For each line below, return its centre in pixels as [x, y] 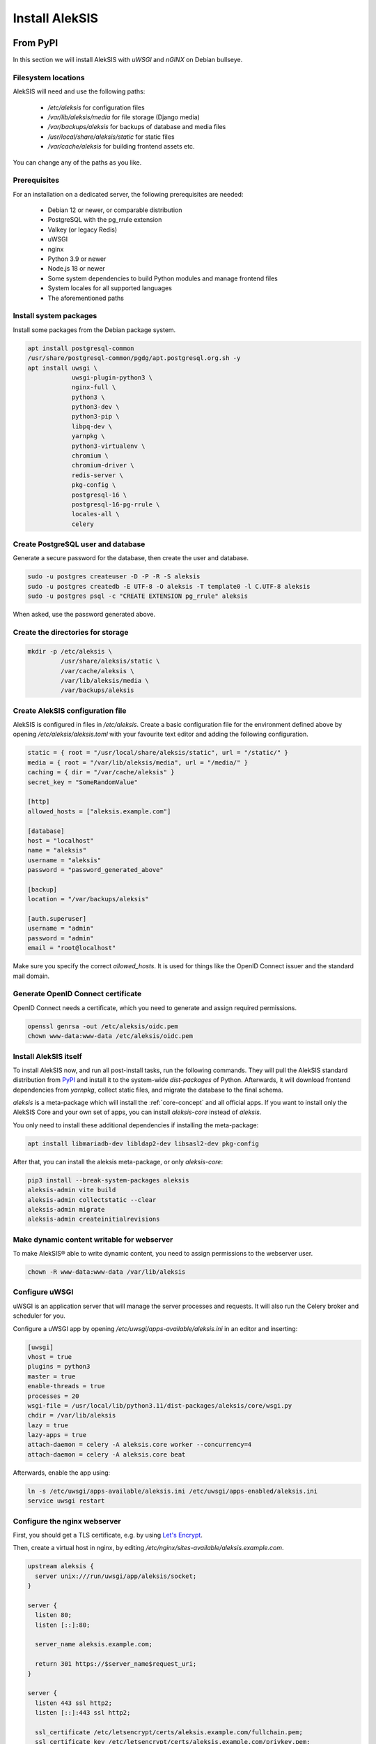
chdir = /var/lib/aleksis [72, 1415]
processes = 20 [53, 1396]
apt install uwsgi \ [62, 368]
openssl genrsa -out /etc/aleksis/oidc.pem [103, 1026]
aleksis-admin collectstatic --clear [92, 1200]
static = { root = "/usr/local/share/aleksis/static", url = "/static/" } [158, 753]
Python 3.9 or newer [77, 259]
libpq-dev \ [92, 426]
